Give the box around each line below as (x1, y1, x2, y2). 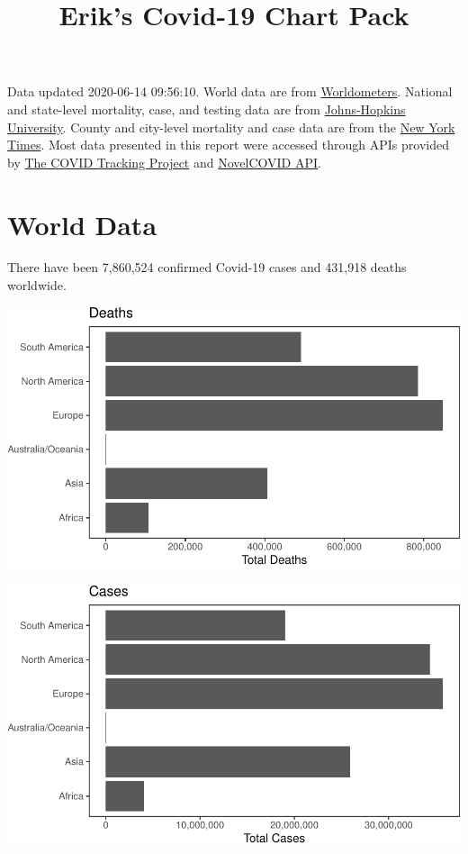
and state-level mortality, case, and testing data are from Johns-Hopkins (7, 99, 406, 118)
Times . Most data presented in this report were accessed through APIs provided (7, 135, 449, 154)
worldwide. (7, 276, 67, 295)
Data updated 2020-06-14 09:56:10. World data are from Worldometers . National (7, 82, 453, 101)
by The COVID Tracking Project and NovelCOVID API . (7, 152, 321, 171)
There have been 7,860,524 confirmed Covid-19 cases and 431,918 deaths (7, 258, 407, 277)
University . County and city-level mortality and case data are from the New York (7, 117, 455, 136)
